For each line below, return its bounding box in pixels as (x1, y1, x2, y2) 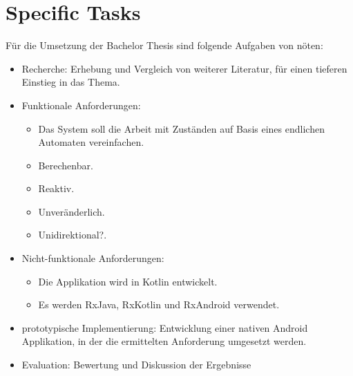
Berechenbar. (38, 158, 93, 172)
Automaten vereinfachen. (38, 135, 144, 149)
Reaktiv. (38, 181, 75, 196)
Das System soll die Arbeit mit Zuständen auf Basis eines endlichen (38, 121, 325, 135)
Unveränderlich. (38, 204, 105, 218)
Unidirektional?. (38, 227, 107, 242)
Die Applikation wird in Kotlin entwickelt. (38, 274, 218, 288)
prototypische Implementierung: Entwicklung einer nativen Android (21, 320, 308, 335)
